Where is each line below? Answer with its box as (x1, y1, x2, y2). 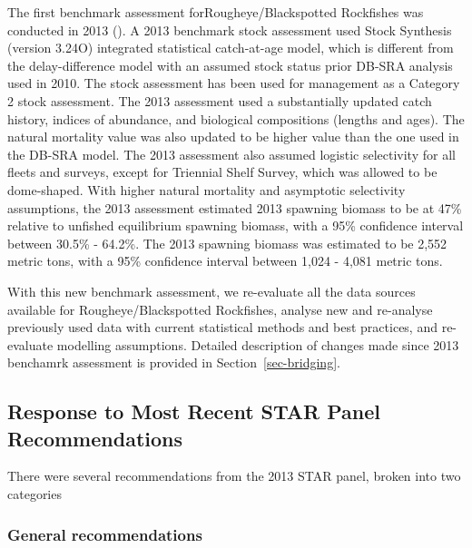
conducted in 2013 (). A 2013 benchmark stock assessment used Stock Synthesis (7, 20, 452, 39)
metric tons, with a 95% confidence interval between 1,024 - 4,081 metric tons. (7, 251, 443, 270)
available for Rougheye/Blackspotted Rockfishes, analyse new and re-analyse (7, 299, 433, 318)
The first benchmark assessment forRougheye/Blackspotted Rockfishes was (7, 3, 424, 21)
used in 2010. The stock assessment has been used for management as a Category (7, 73, 460, 93)
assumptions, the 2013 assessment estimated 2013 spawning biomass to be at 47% (7, 198, 462, 217)
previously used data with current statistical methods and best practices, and (7, 318, 438, 337)
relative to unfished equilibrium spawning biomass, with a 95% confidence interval (7, 216, 464, 235)
